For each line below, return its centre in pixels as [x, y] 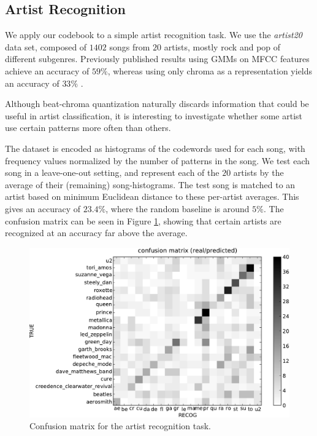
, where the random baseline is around [178, 208]
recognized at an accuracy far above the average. [96, 233]
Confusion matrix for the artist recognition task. [120, 426]
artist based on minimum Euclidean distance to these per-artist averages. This [152, 196]
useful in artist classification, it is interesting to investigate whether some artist [154, 115]
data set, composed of [46, 46]
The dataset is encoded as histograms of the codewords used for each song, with [155, 148]
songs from [130, 46]
